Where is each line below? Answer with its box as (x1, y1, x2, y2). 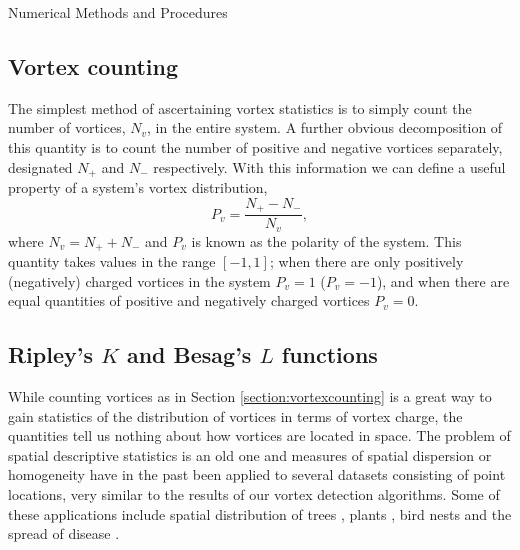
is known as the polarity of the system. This (191, 230, 462, 251)
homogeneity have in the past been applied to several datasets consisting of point (8, 464, 506, 485)
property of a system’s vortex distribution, (8, 177, 268, 198)
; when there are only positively (269, 251, 464, 272)
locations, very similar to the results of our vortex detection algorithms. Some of (8, 483, 500, 504)
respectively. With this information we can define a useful (153, 156, 506, 177)
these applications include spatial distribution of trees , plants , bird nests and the (8, 503, 512, 524)
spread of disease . (8, 523, 120, 544)
